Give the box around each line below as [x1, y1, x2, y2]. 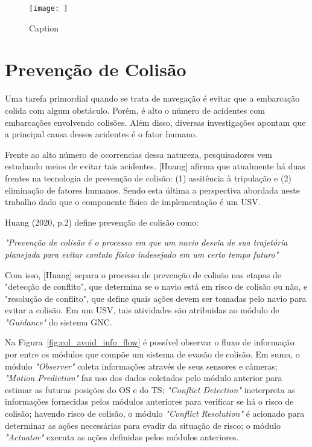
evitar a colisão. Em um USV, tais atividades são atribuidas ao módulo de [5, 304, 279, 316]
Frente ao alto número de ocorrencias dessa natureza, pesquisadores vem [5, 148, 273, 160]
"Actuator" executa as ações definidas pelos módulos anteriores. [5, 431, 239, 443]
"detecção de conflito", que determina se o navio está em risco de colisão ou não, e [5, 280, 308, 293]
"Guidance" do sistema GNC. [5, 315, 112, 328]
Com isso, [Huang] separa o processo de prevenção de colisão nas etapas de [5, 268, 281, 281]
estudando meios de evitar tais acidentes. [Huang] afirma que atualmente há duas [5, 160, 305, 172]
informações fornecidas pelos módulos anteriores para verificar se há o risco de [5, 395, 294, 408]
